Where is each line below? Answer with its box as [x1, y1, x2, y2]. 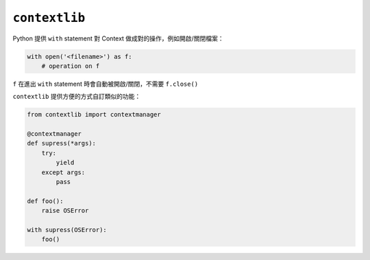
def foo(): [27, 197, 64, 205]
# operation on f [41, 62, 100, 70]
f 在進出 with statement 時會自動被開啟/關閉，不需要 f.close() [12, 80, 199, 88]
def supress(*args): [27, 139, 96, 147]
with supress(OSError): [27, 226, 108, 233]
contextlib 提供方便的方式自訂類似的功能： [12, 93, 141, 101]
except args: [41, 168, 86, 176]
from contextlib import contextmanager [27, 110, 161, 119]
